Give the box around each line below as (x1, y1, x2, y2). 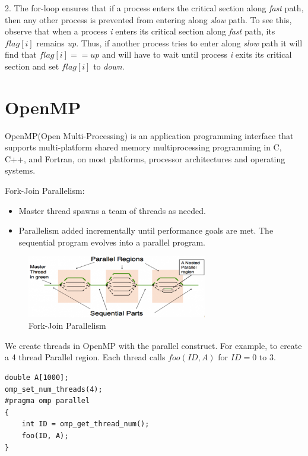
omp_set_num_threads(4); (5, 385, 103, 394)
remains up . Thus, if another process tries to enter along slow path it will (36, 36, 303, 49)
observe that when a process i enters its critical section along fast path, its (5, 25, 275, 37)
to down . (93, 59, 125, 72)
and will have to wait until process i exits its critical (102, 48, 292, 61)
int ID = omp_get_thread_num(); (21, 420, 150, 429)
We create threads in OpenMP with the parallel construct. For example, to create (5, 339, 302, 351)
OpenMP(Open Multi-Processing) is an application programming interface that (5, 129, 294, 141)
